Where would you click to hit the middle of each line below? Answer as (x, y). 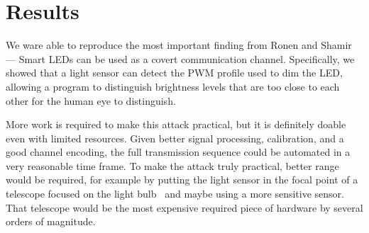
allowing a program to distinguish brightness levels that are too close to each (173, 86)
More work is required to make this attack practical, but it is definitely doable (176, 124)
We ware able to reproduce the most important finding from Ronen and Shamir (179, 45)
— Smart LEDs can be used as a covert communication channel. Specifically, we (180, 58)
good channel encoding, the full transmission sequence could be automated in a (178, 152)
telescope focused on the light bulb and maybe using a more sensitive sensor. (175, 194)
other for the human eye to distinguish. (91, 100)
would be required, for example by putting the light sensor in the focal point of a (182, 180)
